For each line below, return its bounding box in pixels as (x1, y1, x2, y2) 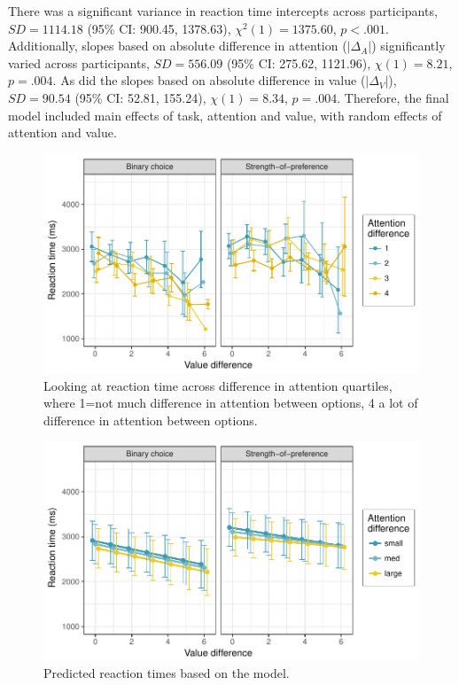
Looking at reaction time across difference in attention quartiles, (43, 376, 393, 394)
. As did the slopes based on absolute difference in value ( (52, 71, 366, 90)
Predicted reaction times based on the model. (43, 664, 290, 682)
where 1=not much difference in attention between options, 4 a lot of (43, 393, 418, 412)
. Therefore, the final (337, 88, 449, 106)
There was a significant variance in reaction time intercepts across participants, (8, 2, 438, 19)
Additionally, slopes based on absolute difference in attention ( (8, 36, 347, 55)
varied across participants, (8, 53, 150, 72)
